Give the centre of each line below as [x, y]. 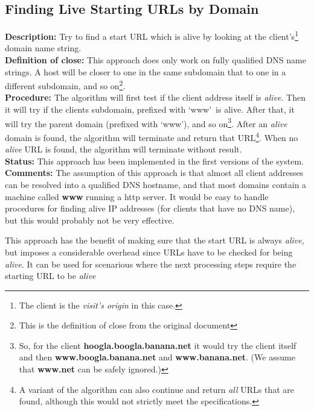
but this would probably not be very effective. [90, 220]
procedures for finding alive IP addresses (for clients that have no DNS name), [150, 208]
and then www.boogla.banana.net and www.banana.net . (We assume [157, 357]
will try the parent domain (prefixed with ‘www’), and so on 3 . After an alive [146, 122]
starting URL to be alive [50, 276]
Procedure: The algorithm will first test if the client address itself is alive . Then [155, 97]
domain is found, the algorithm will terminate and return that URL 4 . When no [152, 136]
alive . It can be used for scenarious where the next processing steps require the [151, 264]
